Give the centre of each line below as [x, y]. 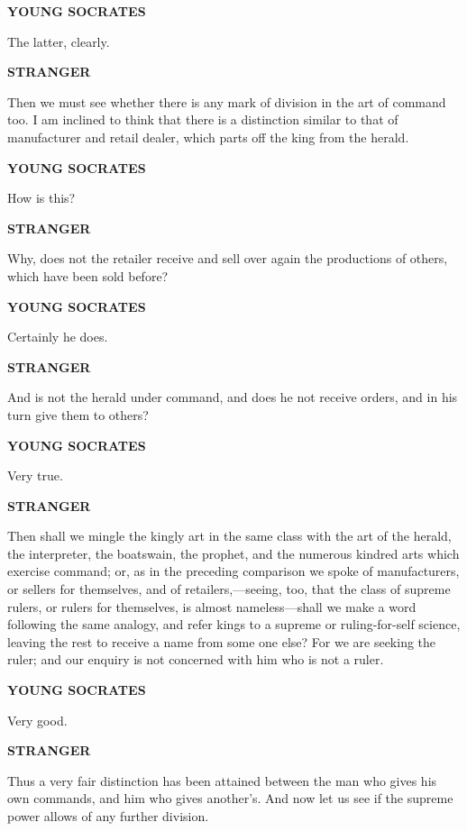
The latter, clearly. [59, 41]
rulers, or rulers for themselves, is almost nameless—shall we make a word [212, 606]
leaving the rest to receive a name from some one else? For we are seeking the [222, 641]
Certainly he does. [58, 337]
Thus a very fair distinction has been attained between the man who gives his [222, 780]
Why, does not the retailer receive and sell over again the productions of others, [228, 258]
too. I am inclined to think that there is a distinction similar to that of [203, 119]
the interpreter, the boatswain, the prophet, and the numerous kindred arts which [233, 553]
